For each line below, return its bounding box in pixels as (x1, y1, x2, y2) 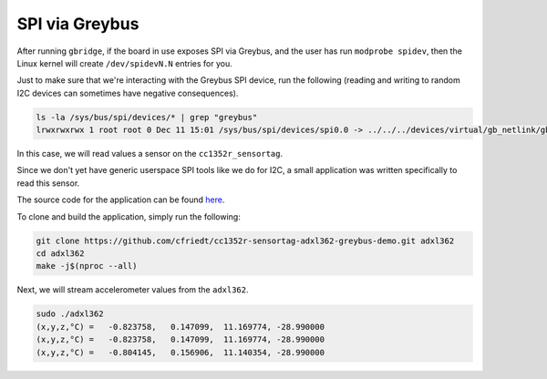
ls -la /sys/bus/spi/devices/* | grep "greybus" (36, 112, 258, 122)
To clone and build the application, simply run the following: (16, 210, 241, 222)
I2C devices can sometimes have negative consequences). (16, 87, 239, 98)
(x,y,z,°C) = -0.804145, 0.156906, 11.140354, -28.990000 (36, 347, 325, 357)
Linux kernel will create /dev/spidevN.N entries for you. (16, 57, 232, 68)
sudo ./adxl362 (36, 309, 104, 319)
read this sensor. (16, 178, 80, 189)
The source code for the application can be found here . (16, 194, 225, 205)
